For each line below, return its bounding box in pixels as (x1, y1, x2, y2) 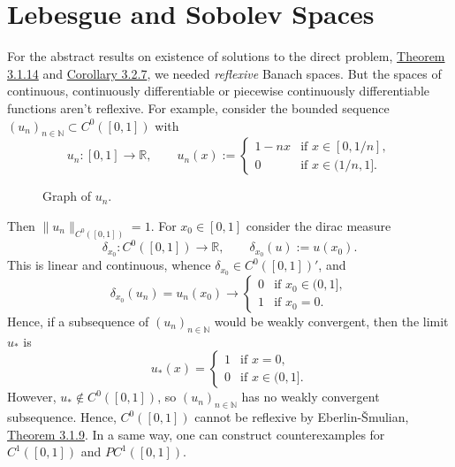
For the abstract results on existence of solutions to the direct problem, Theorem (7, 47, 445, 65)
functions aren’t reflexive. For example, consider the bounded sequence (7, 98, 390, 117)
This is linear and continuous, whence (7, 256, 211, 274)
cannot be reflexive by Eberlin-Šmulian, (194, 408, 409, 426)
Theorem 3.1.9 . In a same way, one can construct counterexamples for (7, 425, 385, 443)
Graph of (42, 187, 91, 205)
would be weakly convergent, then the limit (214, 311, 449, 330)
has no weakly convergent (241, 387, 380, 406)
